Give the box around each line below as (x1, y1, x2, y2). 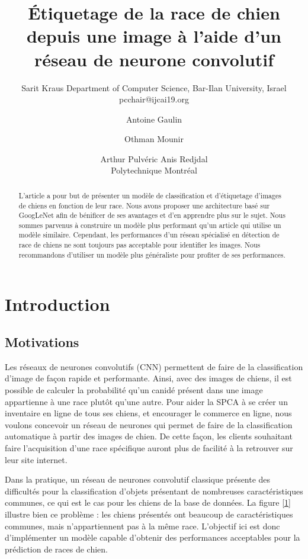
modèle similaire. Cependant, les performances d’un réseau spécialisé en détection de (18, 230, 280, 240)
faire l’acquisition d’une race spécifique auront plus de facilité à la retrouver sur (5, 442, 293, 454)
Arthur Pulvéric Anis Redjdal (100, 152, 208, 165)
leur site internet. (5, 453, 68, 465)
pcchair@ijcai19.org (119, 93, 189, 105)
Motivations (5, 333, 79, 351)
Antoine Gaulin (126, 113, 182, 125)
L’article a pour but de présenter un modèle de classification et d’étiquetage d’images (18, 190, 281, 200)
